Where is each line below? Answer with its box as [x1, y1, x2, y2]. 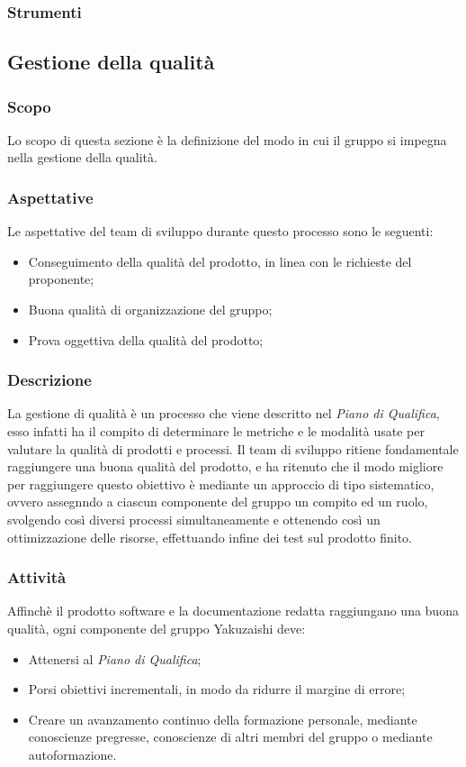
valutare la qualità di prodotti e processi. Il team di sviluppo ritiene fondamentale [7, 439, 459, 458]
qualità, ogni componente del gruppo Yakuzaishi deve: [7, 619, 306, 637]
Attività [7, 566, 67, 589]
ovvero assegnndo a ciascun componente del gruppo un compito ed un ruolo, [7, 492, 428, 511]
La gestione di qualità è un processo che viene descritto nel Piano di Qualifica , [7, 404, 440, 423]
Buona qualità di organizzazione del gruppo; [28, 300, 273, 319]
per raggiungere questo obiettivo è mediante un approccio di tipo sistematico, [7, 474, 435, 493]
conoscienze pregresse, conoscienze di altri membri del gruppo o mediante [28, 727, 433, 746]
